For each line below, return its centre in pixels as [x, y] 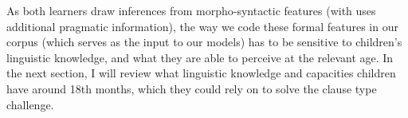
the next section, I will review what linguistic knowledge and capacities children [201, 73]
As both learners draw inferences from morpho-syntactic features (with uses [191, 10]
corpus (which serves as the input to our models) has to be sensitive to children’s [204, 42]
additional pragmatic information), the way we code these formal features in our [202, 26]
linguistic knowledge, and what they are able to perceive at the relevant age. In [200, 57]
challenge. [30, 104]
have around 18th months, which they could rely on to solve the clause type [192, 88]
